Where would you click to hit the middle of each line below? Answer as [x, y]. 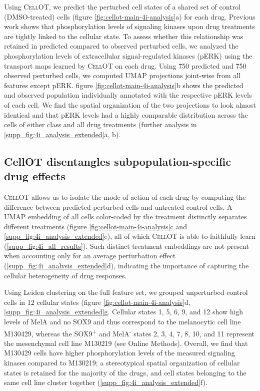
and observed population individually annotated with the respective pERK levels [128, 95]
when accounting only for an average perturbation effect [90, 256]
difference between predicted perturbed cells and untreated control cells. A [118, 207]
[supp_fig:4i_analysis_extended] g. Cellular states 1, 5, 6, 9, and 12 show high [124, 312]
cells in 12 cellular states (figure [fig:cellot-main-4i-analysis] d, [97, 302]
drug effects [35, 176]
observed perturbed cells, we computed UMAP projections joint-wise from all [122, 75]
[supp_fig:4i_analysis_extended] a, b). [62, 134]
